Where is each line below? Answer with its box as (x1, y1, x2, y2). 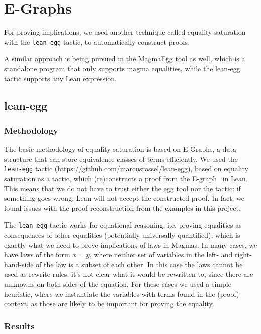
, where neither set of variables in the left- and (89, 249, 233, 260)
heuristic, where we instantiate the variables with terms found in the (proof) (4, 288, 239, 299)
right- (234, 249, 252, 260)
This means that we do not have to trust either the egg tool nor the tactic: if (4, 183, 241, 193)
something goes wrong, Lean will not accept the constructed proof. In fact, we (4, 193, 245, 203)
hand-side (4, 259, 34, 269)
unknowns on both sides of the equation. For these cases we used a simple (4, 279, 231, 289)
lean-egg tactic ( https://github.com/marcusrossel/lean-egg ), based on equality (4, 163, 248, 174)
